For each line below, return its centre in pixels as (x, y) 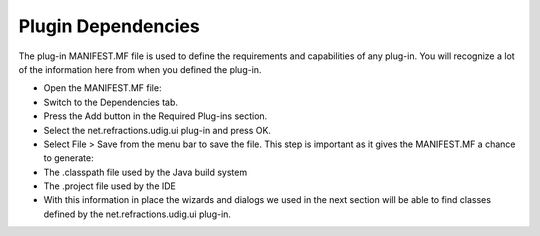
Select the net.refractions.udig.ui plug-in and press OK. (157, 130)
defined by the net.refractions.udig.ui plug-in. (137, 214)
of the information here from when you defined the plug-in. (140, 69)
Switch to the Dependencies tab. (111, 102)
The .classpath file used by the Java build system (145, 172)
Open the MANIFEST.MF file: (102, 88)
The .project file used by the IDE (110, 186)
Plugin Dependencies (109, 26)
